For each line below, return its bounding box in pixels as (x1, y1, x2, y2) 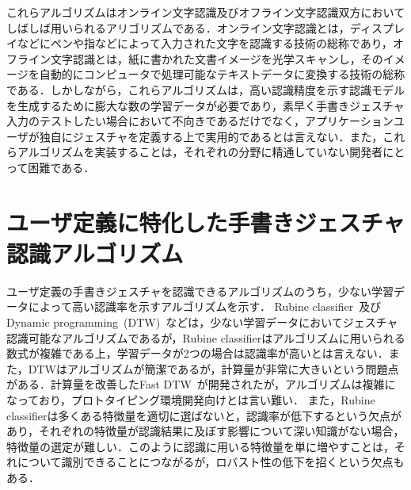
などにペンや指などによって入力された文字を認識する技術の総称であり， (17, 35, 393, 52)
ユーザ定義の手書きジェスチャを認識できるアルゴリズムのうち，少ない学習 (6, 282, 394, 299)
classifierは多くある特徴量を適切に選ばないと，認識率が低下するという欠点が (6, 407, 401, 423)
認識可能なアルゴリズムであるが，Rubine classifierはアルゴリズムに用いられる (6, 329, 405, 346)
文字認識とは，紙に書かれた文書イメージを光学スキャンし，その (50, 50, 383, 67)
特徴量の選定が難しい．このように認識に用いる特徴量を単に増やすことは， (6, 438, 394, 454)
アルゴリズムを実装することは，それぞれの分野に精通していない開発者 (17, 144, 383, 160)
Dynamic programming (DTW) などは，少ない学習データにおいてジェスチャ (6, 314, 398, 331)
